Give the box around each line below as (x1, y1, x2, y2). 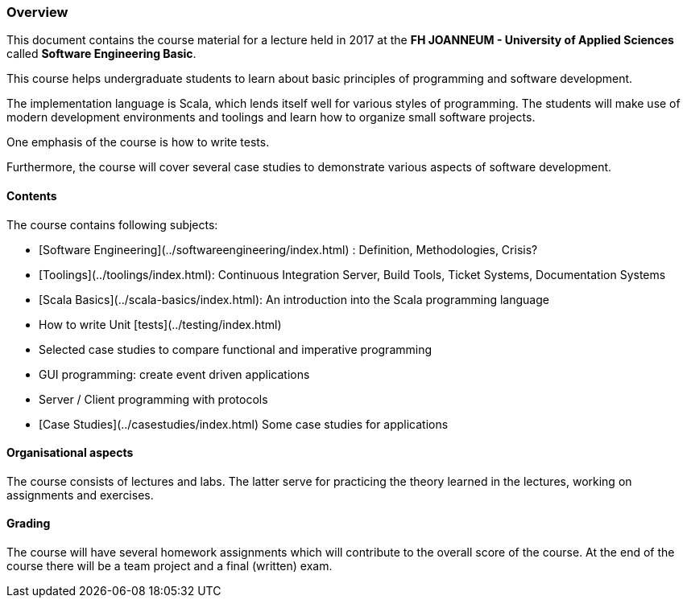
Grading (6, 516, 51, 531)
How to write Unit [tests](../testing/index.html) (39, 317, 282, 331)
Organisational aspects (6, 446, 134, 460)
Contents (6, 188, 57, 203)
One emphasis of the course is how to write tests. (6, 135, 270, 150)
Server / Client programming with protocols (39, 392, 268, 406)
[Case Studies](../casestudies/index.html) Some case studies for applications (39, 417, 449, 431)
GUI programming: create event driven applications (39, 367, 310, 381)
